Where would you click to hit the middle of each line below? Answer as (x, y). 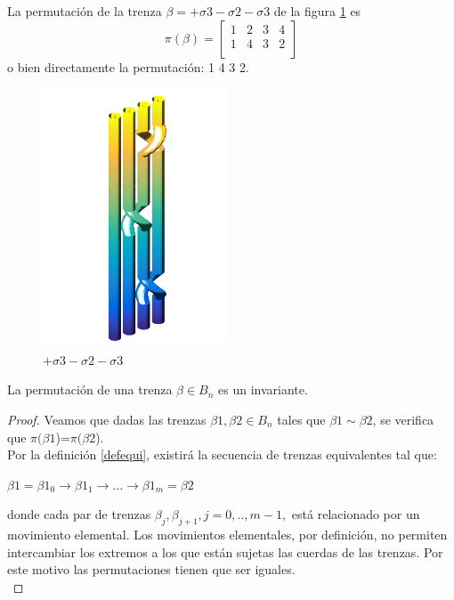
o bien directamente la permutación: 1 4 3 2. (128, 66)
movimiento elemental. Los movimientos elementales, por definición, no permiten (227, 535)
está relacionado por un (356, 514)
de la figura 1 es (317, 11)
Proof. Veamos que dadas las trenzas (107, 419)
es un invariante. (263, 389)
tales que (301, 419)
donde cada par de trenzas (79, 514)
